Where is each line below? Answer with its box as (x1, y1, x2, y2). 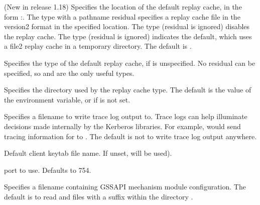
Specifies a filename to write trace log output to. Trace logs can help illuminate (4, 111, 247, 122)
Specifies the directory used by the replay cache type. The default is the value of (4, 84, 251, 95)
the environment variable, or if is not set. (4, 94, 131, 105)
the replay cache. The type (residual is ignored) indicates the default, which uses (4, 31, 252, 41)
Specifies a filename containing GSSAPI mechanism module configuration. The (4, 181, 246, 192)
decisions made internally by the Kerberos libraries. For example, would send (4, 121, 241, 131)
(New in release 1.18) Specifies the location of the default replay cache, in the (4, 2, 242, 12)
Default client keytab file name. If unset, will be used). (4, 148, 172, 158)
